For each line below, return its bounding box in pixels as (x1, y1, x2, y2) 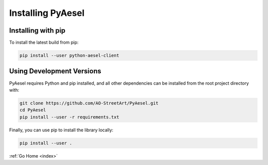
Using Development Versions (9, 67, 101, 75)
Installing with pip (9, 26, 66, 35)
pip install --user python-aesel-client (19, 53, 119, 58)
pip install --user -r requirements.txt (19, 114, 119, 120)
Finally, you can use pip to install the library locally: (9, 127, 114, 133)
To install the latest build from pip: (9, 40, 79, 46)
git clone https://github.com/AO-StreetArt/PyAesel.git (19, 100, 159, 106)
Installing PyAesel (9, 7, 85, 18)
